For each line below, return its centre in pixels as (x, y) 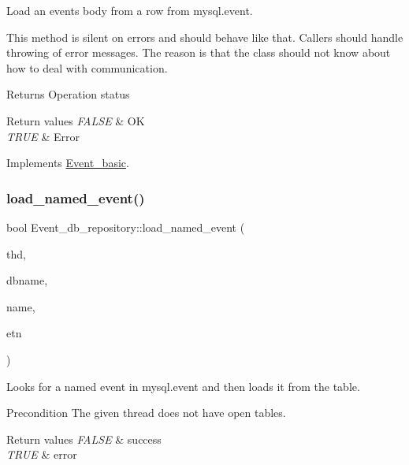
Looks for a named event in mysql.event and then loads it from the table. (183, 386)
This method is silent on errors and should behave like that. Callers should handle (205, 37)
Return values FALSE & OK (76, 120)
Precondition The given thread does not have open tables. (146, 413)
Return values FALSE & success (84, 439)
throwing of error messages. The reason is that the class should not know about (199, 52)
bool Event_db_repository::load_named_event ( (126, 227)
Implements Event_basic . (68, 163)
